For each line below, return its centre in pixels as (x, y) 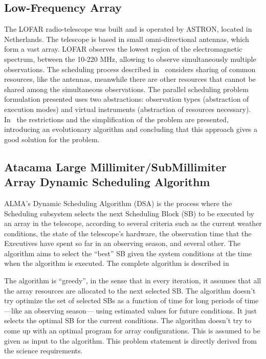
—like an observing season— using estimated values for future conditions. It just (130, 310)
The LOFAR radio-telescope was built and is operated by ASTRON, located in (128, 29)
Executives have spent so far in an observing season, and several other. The (123, 243)
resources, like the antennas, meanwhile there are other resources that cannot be (130, 79)
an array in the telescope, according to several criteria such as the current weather (133, 223)
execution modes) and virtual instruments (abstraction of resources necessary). (128, 109)
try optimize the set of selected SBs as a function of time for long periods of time (131, 300)
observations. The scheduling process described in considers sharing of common (130, 69)
